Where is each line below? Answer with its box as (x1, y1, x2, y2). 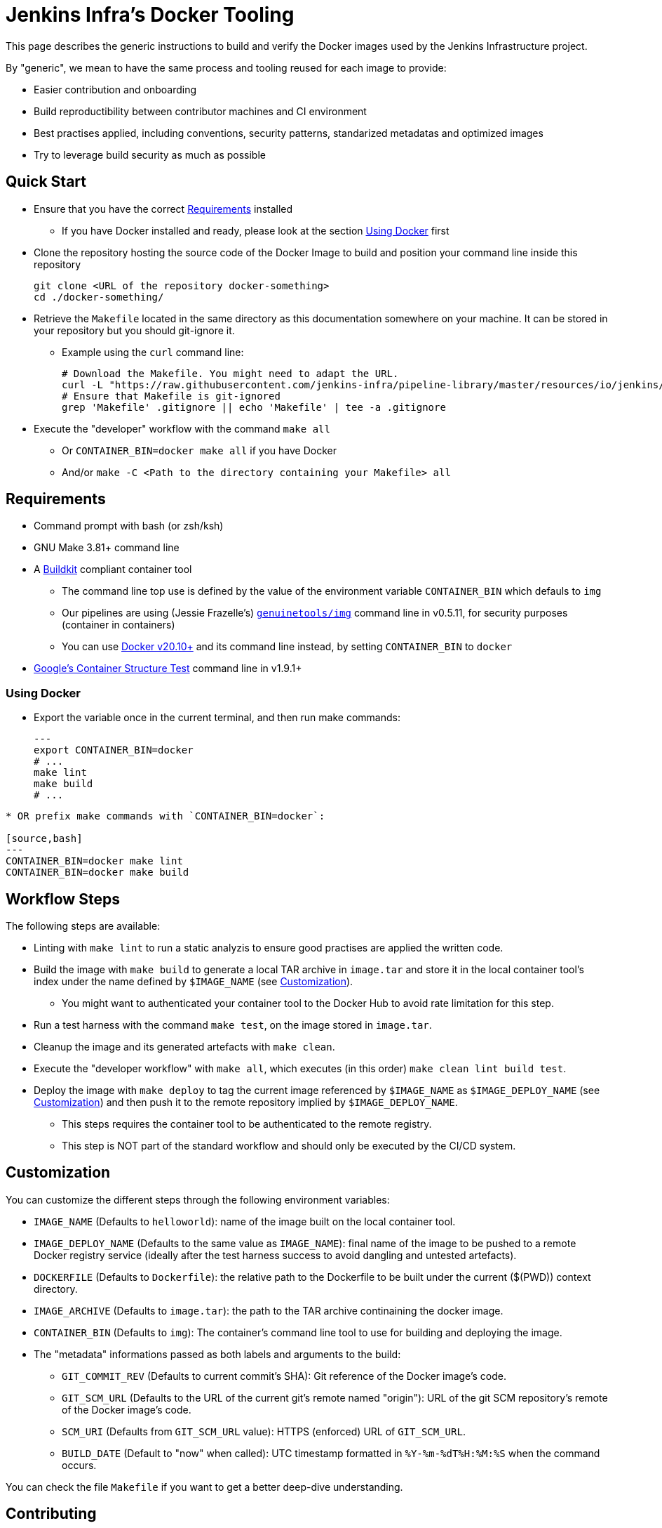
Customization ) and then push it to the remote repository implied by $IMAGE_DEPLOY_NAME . (34, 1096, 458, 1109)
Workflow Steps (6, 890, 120, 908)
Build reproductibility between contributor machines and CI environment (34, 105, 367, 117)
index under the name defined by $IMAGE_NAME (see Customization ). (34, 975, 353, 988)
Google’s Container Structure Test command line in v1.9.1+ (34, 662, 302, 675)
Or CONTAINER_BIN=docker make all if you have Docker (62, 444, 337, 456)
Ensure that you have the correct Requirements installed (34, 202, 293, 215)
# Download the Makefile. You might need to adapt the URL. (62, 367, 399, 379)
